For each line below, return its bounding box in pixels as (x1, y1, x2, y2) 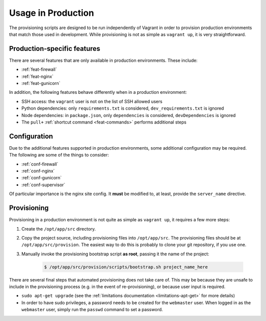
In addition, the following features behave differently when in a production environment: (9, 89, 187, 95)
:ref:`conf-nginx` (21, 168, 55, 174)
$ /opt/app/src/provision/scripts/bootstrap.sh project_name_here (44, 264, 208, 270)
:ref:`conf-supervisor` (21, 182, 66, 188)
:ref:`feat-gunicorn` (21, 80, 61, 86)
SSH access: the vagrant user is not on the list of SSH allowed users (21, 98, 163, 104)
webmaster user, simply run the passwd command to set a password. (21, 307, 163, 313)
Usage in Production (9, 7, 95, 18)
